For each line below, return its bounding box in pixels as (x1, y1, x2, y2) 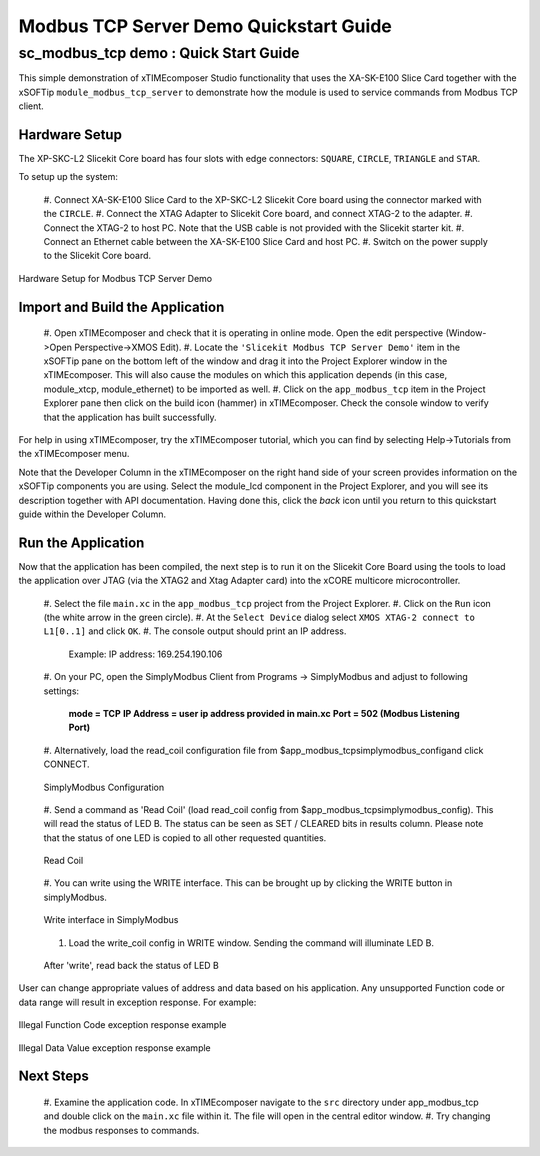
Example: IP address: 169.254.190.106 (68, 648, 223, 660)
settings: (43, 685, 80, 697)
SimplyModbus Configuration (43, 781, 165, 793)
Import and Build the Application (18, 298, 225, 315)
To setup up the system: (18, 171, 119, 183)
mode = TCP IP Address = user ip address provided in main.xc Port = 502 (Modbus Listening (68, 707, 460, 719)
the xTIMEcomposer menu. (18, 448, 130, 460)
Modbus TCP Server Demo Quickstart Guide (18, 15, 392, 37)
